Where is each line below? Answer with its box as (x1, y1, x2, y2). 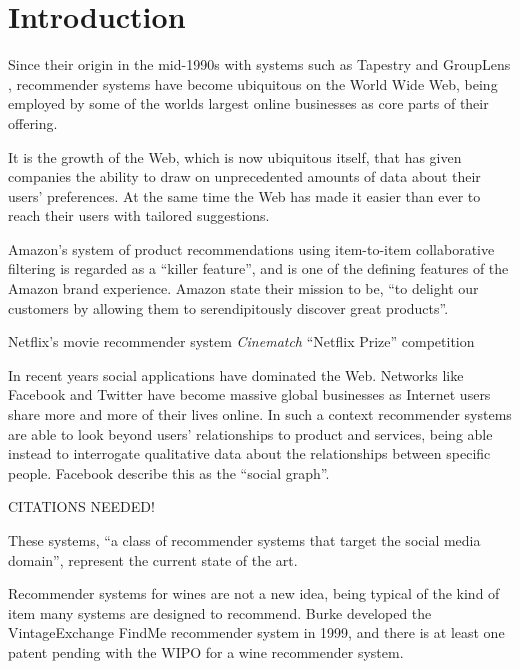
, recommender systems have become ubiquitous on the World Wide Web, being (8, 73, 498, 94)
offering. (8, 112, 58, 133)
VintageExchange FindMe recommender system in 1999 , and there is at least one (8, 622, 505, 643)
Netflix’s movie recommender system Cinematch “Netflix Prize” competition (8, 331, 475, 352)
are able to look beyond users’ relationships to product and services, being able (8, 423, 493, 444)
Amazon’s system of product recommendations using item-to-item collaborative (8, 238, 495, 259)
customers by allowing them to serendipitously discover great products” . (8, 297, 449, 318)
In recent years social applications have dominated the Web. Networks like (8, 364, 464, 385)
